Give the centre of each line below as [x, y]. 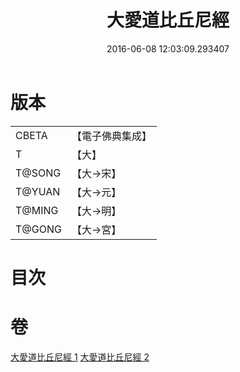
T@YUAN [38, 191]
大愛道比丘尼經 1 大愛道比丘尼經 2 [80, 357]
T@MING [37, 210]
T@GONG [38, 229]
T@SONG [38, 173]
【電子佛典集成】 [111, 136]
